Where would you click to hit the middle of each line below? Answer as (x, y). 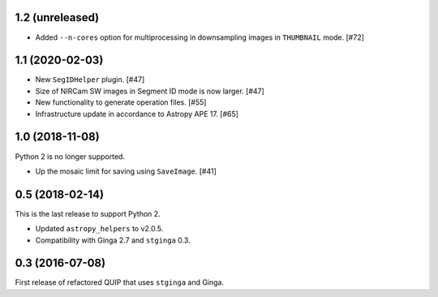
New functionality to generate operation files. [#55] (121, 102)
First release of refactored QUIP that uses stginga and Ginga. (120, 282)
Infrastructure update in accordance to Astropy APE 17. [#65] (137, 114)
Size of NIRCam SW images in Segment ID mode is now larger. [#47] (150, 91)
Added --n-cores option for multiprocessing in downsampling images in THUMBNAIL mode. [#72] (200, 37)
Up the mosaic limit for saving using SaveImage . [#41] (126, 171)
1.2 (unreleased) (57, 17)
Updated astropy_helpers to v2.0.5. (99, 229)
